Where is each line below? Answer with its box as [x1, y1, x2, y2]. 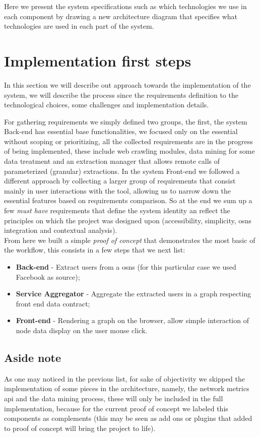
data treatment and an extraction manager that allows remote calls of [4, 156, 220, 166]
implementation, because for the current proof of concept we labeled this [4, 403, 228, 413]
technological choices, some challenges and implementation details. [4, 99, 209, 110]
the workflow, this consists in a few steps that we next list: [4, 244, 185, 255]
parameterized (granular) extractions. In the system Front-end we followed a [4, 165, 240, 176]
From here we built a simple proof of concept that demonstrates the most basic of [4, 234, 255, 245]
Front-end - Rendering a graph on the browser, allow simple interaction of [16, 315, 249, 326]
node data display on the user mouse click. [16, 325, 148, 335]
